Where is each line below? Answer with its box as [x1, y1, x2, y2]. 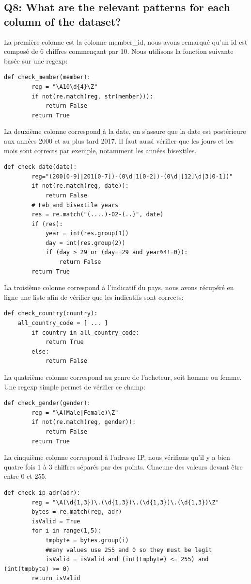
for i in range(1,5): [31, 527, 101, 535]
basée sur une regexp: [4, 55, 68, 65]
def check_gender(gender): [4, 400, 91, 407]
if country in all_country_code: [31, 329, 140, 336]
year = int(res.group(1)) [45, 230, 129, 237]
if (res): [31, 220, 63, 227]
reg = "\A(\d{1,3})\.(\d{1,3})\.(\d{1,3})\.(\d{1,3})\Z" [31, 499, 219, 506]
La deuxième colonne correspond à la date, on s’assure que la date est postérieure [4, 126, 246, 136]
